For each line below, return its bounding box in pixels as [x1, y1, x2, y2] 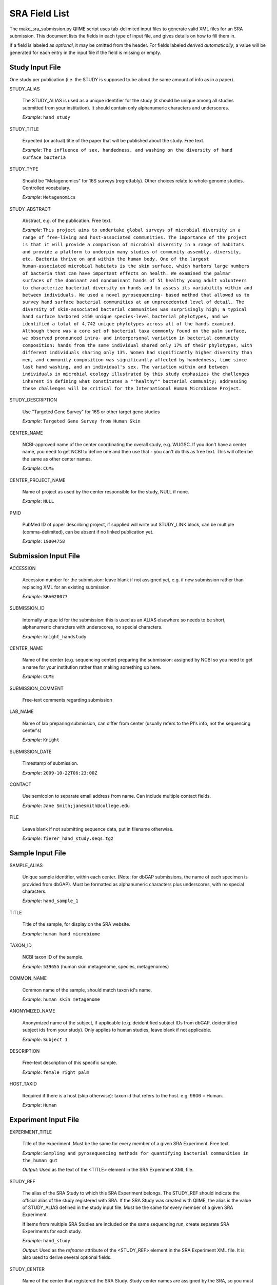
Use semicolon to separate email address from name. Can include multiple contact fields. [22, 793, 211, 799]
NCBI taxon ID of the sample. [22, 954, 84, 960]
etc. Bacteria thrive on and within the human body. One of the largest [22, 256, 209, 262]
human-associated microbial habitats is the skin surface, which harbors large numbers [22, 263, 250, 269]
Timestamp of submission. [22, 760, 78, 766]
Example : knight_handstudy [22, 633, 87, 639]
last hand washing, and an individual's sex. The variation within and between [22, 364, 228, 370]
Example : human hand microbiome [22, 930, 100, 937]
